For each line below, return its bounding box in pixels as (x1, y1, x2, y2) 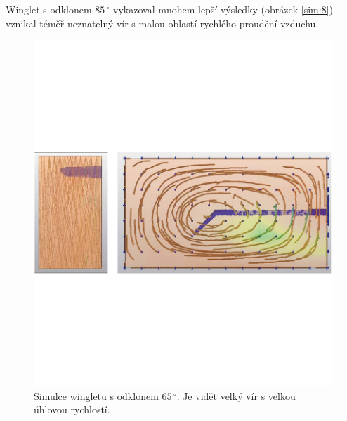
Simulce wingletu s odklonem (34, 388, 159, 403)
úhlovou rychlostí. (34, 402, 110, 417)
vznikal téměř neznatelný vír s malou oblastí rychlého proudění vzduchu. (6, 15, 319, 30)
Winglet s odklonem (6, 2, 92, 16)
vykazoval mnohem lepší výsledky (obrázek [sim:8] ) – (113, 2, 341, 16)
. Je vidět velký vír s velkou (176, 388, 296, 403)
